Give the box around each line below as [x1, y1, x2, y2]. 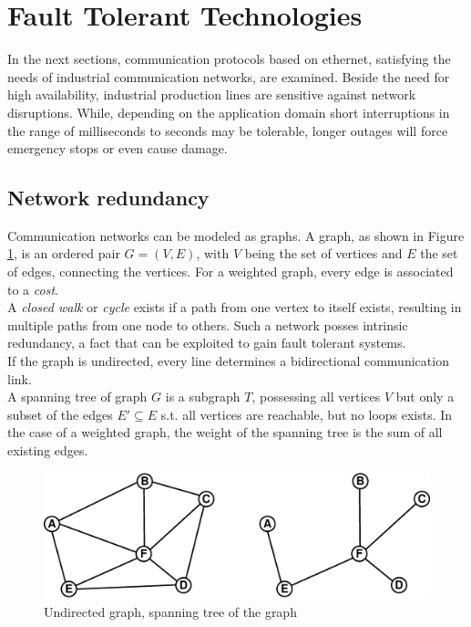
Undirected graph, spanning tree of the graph [44, 601, 297, 621]
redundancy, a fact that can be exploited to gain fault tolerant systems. [7, 333, 406, 352]
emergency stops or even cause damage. [7, 139, 228, 158]
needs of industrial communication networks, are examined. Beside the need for [7, 67, 450, 86]
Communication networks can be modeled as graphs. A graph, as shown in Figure [7, 225, 465, 245]
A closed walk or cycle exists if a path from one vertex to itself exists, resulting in [7, 298, 462, 317]
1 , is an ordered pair [7, 244, 120, 263]
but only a [395, 387, 455, 406]
